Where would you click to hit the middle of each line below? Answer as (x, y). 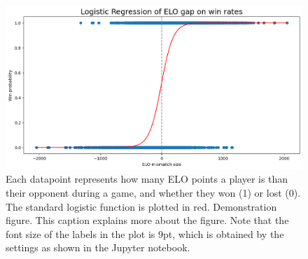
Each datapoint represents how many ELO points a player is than (147, 179)
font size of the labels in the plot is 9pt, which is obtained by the (145, 233)
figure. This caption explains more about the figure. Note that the (147, 220)
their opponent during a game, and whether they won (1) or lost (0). (153, 192)
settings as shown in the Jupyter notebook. (98, 247)
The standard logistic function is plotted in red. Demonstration (141, 206)
